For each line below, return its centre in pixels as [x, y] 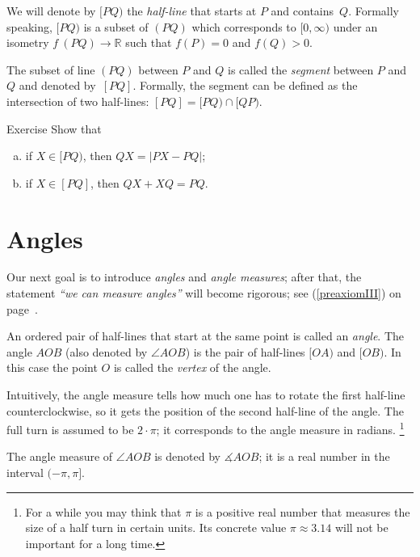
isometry [28, 42]
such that [149, 42]
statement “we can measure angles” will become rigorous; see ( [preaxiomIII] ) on [204, 293]
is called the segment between [300, 69]
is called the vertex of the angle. [192, 367]
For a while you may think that [103, 511]
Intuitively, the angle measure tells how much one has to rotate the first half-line [206, 395]
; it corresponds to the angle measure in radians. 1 [280, 428]
